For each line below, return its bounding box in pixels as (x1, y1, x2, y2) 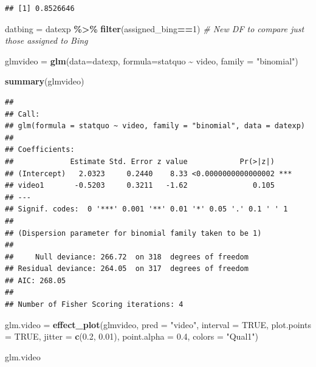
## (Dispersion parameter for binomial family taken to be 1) (5, 228, 262, 238)
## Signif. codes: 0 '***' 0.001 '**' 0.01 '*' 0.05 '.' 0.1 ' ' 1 (5, 205, 288, 214)
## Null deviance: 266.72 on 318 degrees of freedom (5, 252, 249, 261)
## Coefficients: (5, 145, 75, 154)
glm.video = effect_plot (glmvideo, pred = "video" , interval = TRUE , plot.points (5, 318, 311, 331)
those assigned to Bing (5, 34, 88, 47)
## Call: (5, 109, 40, 118)
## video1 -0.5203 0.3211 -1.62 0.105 (5, 181, 275, 190)
